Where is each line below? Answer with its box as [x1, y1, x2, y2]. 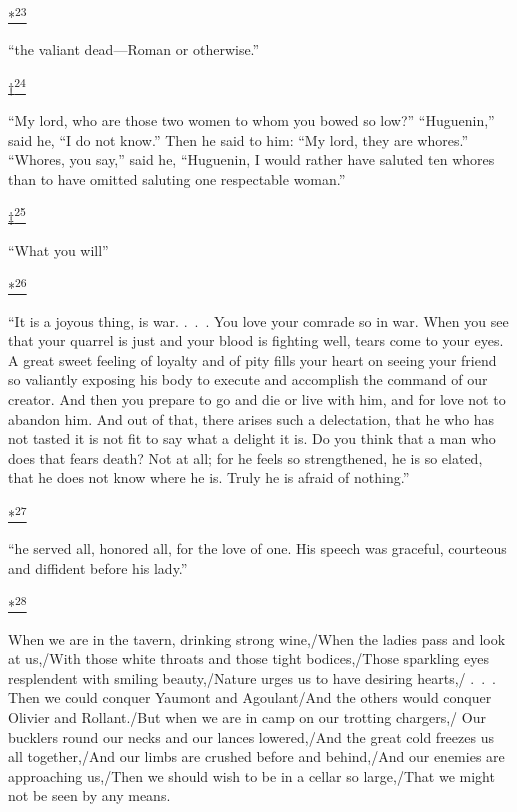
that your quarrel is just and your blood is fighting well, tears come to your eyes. [8, 330, 504, 351]
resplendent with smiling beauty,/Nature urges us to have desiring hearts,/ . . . [8, 667, 496, 688]
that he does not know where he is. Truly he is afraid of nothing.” [8, 467, 410, 488]
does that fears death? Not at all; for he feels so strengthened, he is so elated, [8, 447, 483, 468]
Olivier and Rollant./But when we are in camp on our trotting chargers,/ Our [8, 706, 486, 727]
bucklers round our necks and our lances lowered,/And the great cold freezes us [8, 726, 494, 747]
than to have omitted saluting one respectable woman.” [8, 168, 346, 189]
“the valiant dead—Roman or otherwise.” [8, 39, 260, 60]
